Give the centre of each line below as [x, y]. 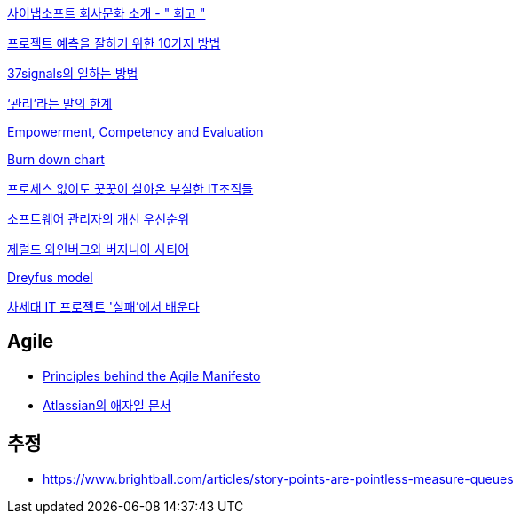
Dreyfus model [50, 277]
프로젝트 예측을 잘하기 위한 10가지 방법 [114, 43]
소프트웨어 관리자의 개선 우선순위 [99, 219]
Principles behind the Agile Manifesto [152, 375]
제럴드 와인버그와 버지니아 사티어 [99, 249]
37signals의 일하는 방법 [73, 73]
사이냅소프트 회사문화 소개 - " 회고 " [107, 13]
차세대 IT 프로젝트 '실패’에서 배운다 [103, 307]
